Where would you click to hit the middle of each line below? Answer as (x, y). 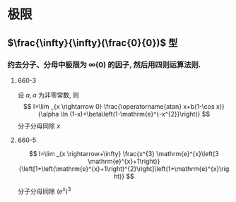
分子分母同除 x (39, 126)
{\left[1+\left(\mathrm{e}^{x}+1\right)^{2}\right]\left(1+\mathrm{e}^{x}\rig (124, 168)
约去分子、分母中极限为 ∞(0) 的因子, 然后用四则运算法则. (104, 64)
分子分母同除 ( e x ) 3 (44, 190)
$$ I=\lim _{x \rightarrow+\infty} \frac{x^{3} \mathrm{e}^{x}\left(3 (124, 153)
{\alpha (48, 114)
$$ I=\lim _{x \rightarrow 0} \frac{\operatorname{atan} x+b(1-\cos (119, 106)
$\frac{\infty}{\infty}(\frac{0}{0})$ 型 (93, 43)
